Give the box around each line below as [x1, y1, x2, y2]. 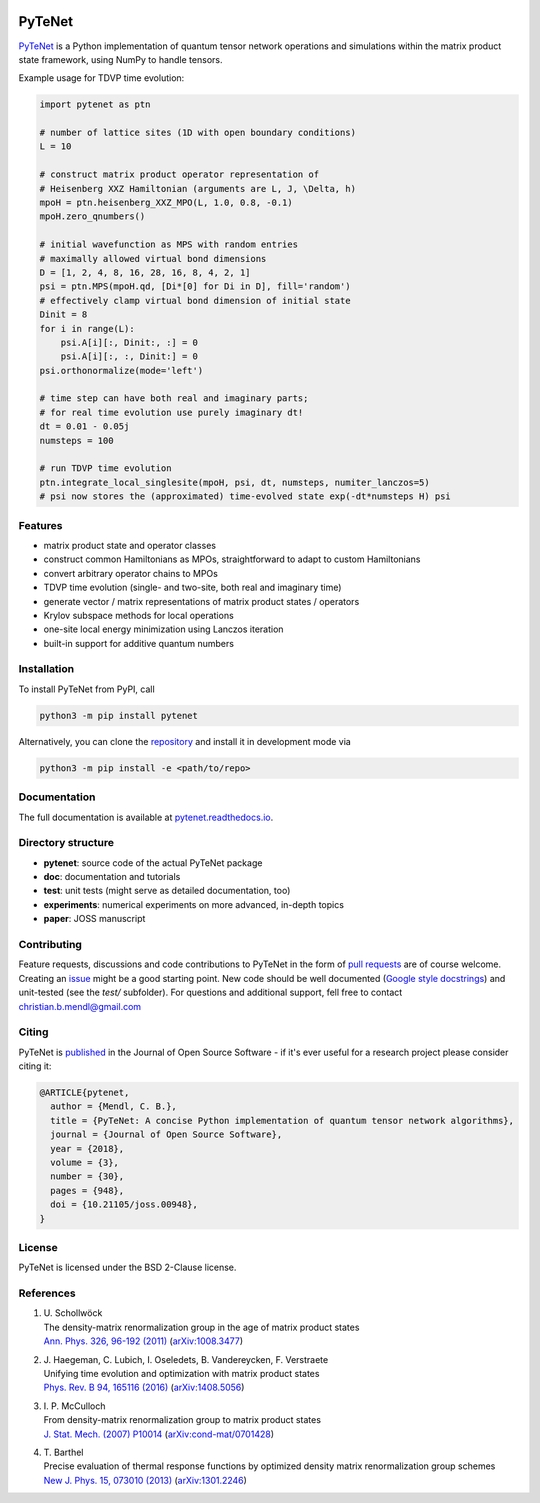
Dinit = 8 [39, 309, 88, 320]
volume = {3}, [50, 1157, 120, 1168]
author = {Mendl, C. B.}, [50, 1101, 177, 1112]
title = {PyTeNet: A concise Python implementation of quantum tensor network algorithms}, [50, 1115, 515, 1126]
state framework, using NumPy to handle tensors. [18, 53, 223, 65]
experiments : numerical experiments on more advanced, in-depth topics [43, 898, 345, 910]
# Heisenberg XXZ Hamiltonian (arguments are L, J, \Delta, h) [39, 183, 357, 194]
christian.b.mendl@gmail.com [18, 1000, 142, 1012]
